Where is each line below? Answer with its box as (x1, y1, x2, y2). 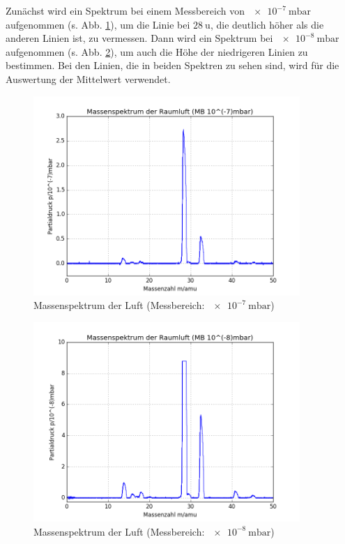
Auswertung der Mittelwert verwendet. (6, 71, 171, 86)
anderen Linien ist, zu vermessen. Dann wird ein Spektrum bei (6, 31, 273, 45)
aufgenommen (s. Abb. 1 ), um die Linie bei (6, 17, 190, 31)
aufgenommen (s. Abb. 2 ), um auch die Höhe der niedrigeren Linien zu (6, 44, 308, 59)
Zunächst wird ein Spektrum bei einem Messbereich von (6, 3, 245, 17)
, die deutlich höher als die (210, 17, 324, 31)
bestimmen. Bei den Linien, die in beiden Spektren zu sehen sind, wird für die (6, 58, 339, 73)
